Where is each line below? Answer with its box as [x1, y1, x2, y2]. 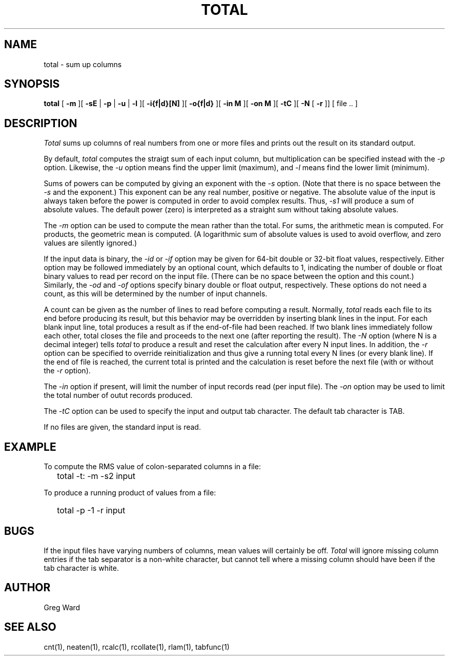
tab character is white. [44, 563, 119, 572]
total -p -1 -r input [57, 505, 126, 516]
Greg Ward [44, 603, 80, 612]
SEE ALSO [4, 621, 56, 634]
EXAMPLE [4, 440, 56, 453]
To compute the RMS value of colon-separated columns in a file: [44, 462, 261, 471]
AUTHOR [4, 581, 51, 594]
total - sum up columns [44, 59, 122, 69]
